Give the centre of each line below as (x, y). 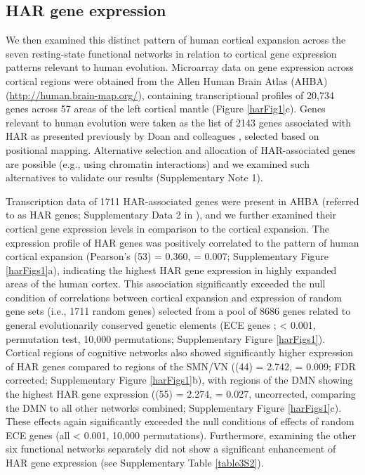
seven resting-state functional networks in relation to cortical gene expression (171, 53)
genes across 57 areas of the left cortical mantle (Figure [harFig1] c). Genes (166, 109)
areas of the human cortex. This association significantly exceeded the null (166, 284)
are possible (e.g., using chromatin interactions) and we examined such (158, 163)
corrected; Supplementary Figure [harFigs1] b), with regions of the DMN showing (179, 380)
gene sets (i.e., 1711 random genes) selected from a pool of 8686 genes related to (178, 311)
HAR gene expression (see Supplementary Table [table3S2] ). (135, 463)
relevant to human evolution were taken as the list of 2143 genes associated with (178, 122)
